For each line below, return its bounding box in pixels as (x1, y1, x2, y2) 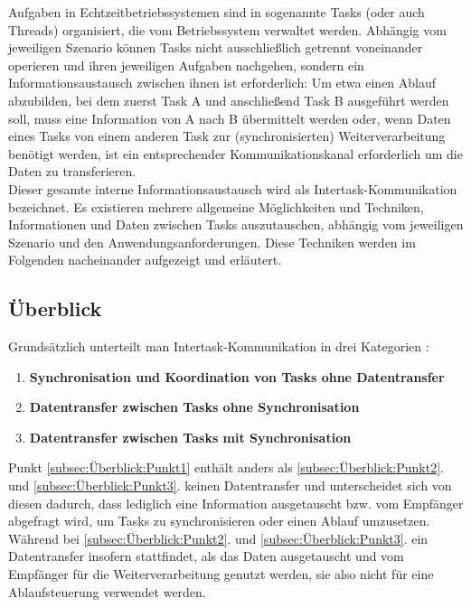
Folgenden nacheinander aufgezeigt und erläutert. (8, 250, 282, 269)
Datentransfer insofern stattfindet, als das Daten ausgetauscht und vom (8, 546, 404, 565)
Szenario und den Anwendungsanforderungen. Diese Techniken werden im (8, 232, 416, 251)
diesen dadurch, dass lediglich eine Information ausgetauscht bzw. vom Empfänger (8, 493, 464, 512)
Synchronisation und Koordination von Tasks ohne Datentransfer (29, 367, 445, 386)
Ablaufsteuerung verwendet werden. (8, 582, 206, 601)
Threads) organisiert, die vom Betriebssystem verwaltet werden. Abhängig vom (8, 20, 447, 39)
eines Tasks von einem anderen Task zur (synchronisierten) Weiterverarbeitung (8, 126, 446, 145)
